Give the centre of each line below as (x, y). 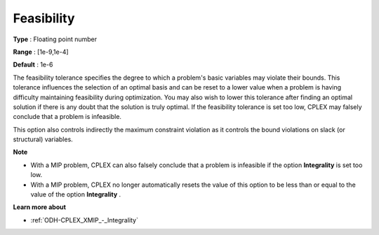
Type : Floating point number (55, 39)
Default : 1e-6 (33, 65)
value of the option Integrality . (76, 194)
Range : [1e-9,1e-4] (41, 52)
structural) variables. (43, 139)
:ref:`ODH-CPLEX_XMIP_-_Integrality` (85, 220)
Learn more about (40, 207)
